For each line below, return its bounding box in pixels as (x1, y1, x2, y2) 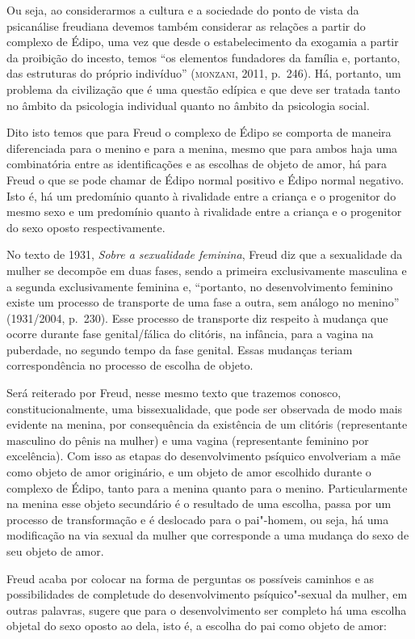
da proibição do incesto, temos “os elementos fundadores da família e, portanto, (6, 49, 400, 66)
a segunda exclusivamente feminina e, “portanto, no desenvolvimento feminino (6, 277, 393, 294)
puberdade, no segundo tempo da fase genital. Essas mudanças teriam (6, 341, 353, 358)
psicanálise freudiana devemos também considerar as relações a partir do (6, 17, 366, 34)
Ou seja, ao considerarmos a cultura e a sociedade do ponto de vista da (6, 2, 359, 18)
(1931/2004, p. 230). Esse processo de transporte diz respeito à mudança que (6, 309, 388, 326)
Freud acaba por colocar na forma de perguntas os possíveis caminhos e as (6, 569, 375, 586)
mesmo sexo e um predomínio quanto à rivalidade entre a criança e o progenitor (6, 203, 402, 220)
